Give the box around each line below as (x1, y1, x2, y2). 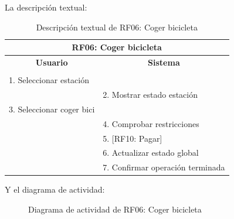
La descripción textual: (5, 1, 87, 13)
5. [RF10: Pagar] (103, 132, 162, 144)
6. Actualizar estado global (103, 146, 199, 159)
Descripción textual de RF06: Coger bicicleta (36, 20, 198, 33)
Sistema (148, 56, 180, 69)
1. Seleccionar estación (9, 74, 89, 86)
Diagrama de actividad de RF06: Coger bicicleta (28, 203, 202, 215)
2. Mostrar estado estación (103, 88, 198, 100)
